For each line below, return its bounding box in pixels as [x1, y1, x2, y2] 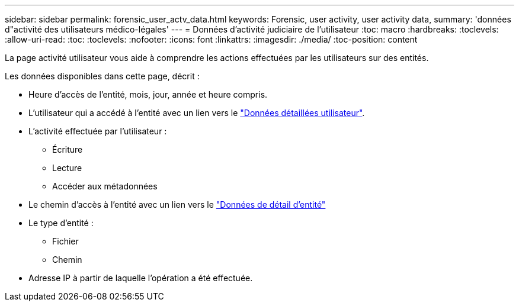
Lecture [52, 163, 82, 173]
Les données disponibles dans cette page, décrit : [5, 71, 200, 81]
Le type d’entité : [28, 218, 94, 228]
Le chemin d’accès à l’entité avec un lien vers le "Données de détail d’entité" [28, 199, 326, 210]
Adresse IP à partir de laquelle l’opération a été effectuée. [28, 273, 253, 283]
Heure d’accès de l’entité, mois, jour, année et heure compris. [28, 89, 268, 99]
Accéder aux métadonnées [52, 181, 158, 191]
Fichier [52, 236, 79, 246]
